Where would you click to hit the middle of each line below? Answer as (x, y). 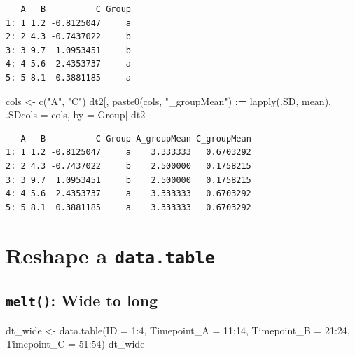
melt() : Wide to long (82, 300)
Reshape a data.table (111, 255)
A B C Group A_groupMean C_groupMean (136, 138)
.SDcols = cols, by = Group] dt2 (76, 115)
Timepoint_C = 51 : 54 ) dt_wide (75, 344)
